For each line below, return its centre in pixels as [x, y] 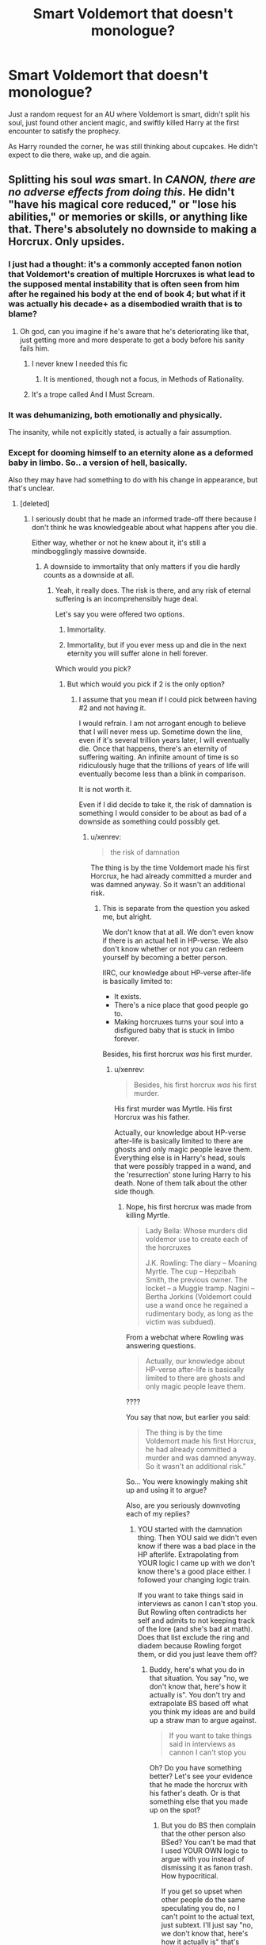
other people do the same [203, 1900]
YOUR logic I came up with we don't [196, 1563]
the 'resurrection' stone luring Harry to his [183, 1174]
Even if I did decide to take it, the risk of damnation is [165, 805]
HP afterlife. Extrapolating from [188, 1555]
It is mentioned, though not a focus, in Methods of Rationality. [144, 379]
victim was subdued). [180, 1322]
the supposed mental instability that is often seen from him [124, 284]
